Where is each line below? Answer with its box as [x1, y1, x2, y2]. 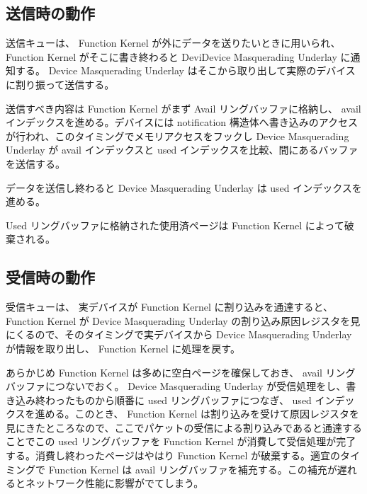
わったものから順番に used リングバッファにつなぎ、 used [45, 392, 312, 407]
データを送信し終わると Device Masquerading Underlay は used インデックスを [6, 180, 362, 195]
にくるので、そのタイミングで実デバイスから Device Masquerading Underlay [6, 327, 352, 342]
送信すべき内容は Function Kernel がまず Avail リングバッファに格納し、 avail [6, 100, 361, 115]
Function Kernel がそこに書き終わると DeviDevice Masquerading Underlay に [6, 49, 351, 64]
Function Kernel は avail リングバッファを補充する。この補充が [48, 461, 337, 476]
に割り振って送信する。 [6, 76, 115, 91]
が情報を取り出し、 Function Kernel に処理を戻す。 [6, 340, 240, 355]
